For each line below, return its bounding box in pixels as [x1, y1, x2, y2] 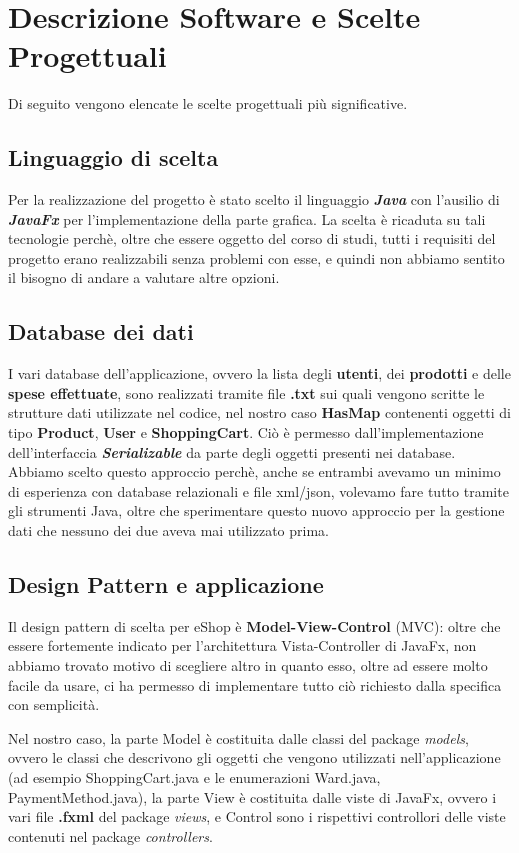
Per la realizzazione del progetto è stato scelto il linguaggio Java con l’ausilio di [8, 189, 500, 210]
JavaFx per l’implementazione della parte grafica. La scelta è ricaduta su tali [8, 208, 486, 229]
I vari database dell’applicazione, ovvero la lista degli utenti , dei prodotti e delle [8, 363, 511, 384]
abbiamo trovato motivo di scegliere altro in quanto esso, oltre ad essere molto [8, 655, 488, 676]
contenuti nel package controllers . [8, 825, 213, 846]
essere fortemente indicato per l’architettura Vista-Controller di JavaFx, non [8, 635, 477, 656]
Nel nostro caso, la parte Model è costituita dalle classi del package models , [8, 727, 469, 748]
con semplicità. [8, 694, 100, 715]
